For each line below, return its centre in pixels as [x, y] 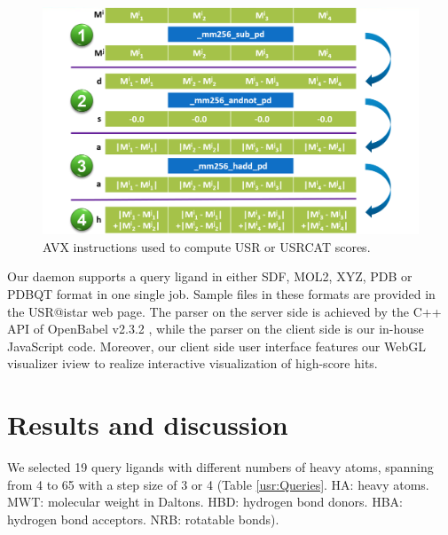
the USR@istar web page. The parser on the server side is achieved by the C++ [224, 311]
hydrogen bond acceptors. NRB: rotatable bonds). [143, 519]
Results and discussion [148, 425]
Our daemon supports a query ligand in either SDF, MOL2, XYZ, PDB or [210, 276]
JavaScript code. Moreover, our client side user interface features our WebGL [216, 346]
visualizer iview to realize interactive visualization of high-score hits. [193, 363]
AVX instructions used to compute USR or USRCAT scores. [207, 246]
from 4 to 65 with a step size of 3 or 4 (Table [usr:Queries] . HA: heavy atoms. [218, 484]
